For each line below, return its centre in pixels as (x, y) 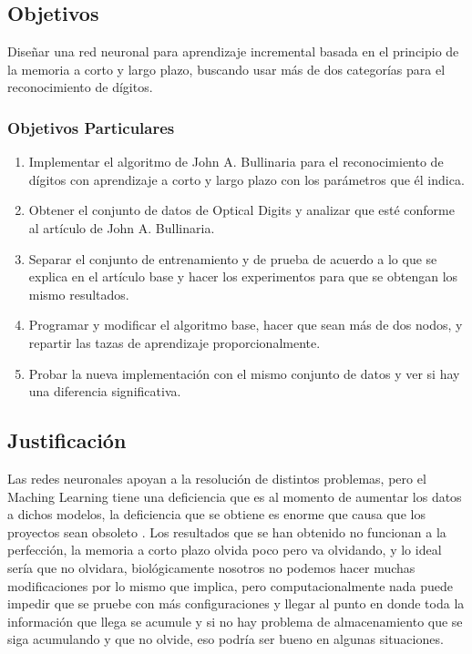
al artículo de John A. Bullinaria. (122, 227)
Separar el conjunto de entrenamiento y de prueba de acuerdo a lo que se (233, 258)
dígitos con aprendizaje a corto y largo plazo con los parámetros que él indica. (246, 179)
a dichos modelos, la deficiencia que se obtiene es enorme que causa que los (216, 514)
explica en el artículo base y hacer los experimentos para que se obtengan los (243, 276)
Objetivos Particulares (91, 127)
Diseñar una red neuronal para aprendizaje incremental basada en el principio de (233, 51)
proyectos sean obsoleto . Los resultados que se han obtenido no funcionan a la (227, 531)
